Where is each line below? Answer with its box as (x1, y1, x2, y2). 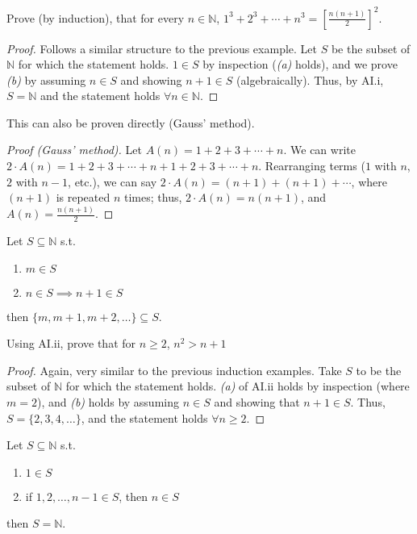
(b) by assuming (6, 71, 86, 88)
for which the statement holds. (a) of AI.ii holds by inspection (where (65, 378, 410, 394)
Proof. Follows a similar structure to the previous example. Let (6, 40, 317, 56)
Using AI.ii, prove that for (6, 335, 136, 352)
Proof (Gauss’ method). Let (6, 141, 142, 158)
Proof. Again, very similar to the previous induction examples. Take (6, 361, 342, 378)
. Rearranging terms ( (258, 157, 365, 174)
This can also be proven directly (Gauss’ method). (6, 114, 255, 131)
